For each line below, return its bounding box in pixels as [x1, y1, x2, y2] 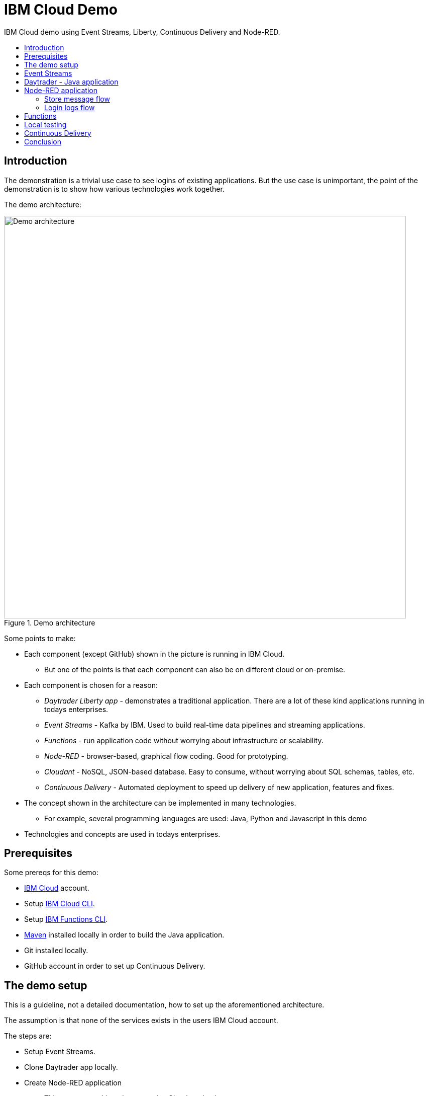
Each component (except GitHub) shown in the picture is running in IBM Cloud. [24, 649, 285, 658]
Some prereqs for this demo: [4, 868, 98, 877]
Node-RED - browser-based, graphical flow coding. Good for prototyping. [44, 751, 288, 760]
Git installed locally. [24, 946, 88, 955]
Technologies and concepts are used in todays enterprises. [24, 829, 221, 838]
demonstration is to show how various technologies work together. [4, 184, 225, 193]
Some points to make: [4, 634, 76, 643]
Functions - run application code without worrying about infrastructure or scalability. [44, 736, 324, 745]
